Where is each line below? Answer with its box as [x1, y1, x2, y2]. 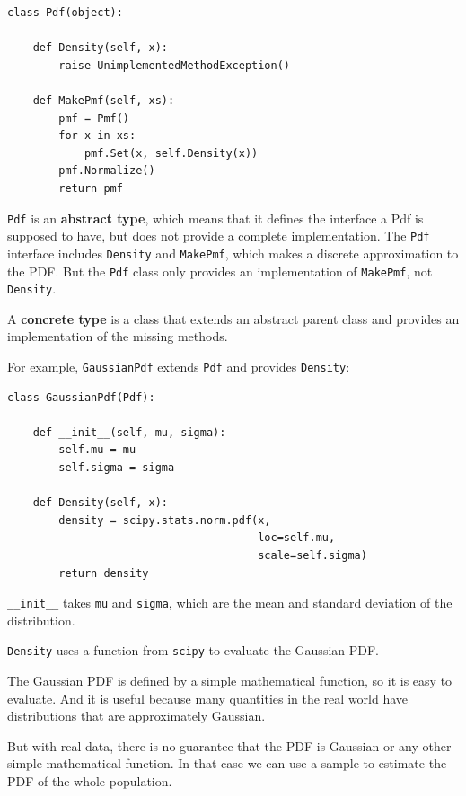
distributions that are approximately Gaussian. [7, 706, 266, 725]
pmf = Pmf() [58, 111, 130, 125]
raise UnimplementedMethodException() [58, 58, 290, 72]
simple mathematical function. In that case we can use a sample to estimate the [7, 754, 447, 773]
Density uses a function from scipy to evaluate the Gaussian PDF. [7, 641, 379, 660]
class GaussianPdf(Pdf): [7, 390, 155, 404]
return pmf [58, 181, 123, 195]
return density [58, 566, 149, 580]
